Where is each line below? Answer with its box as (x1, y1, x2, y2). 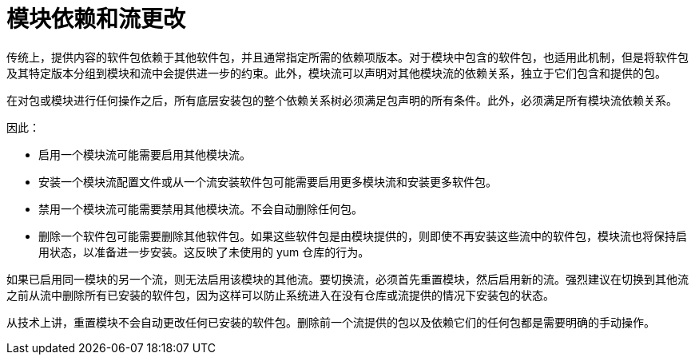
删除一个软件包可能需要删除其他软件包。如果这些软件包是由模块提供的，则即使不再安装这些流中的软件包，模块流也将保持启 (38, 228, 687, 243)
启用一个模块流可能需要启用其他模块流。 (38, 147, 251, 161)
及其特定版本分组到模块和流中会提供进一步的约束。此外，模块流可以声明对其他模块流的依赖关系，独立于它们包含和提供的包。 (6, 65, 666, 80)
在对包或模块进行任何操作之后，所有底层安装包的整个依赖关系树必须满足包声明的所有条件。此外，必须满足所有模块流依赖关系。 (6, 93, 677, 107)
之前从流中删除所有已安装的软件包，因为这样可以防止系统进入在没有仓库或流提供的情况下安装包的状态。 (6, 288, 554, 302)
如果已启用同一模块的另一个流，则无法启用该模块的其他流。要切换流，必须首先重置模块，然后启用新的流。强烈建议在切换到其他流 (6, 272, 689, 286)
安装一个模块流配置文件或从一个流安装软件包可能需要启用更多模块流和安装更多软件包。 (38, 174, 497, 188)
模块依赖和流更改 (6, 6, 186, 33)
